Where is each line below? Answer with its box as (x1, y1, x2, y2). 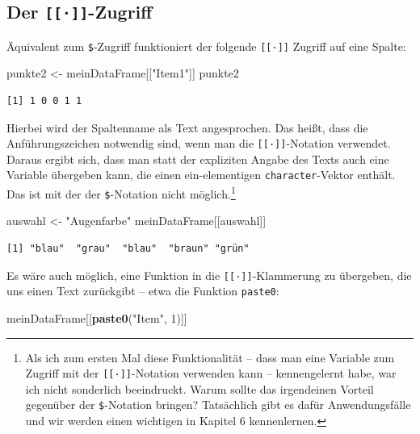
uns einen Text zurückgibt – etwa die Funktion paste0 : (6, 282, 279, 299)
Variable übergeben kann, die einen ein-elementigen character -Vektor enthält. (6, 166, 396, 183)
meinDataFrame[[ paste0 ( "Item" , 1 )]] (6, 309, 187, 326)
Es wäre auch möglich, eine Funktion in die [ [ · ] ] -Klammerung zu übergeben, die (6, 266, 412, 283)
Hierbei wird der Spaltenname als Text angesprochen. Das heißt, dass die (6, 119, 368, 136)
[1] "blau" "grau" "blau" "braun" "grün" (6, 243, 250, 255)
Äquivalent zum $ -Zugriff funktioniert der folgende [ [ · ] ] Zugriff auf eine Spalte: (6, 37, 406, 54)
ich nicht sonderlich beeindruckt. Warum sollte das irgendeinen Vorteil (25, 380, 374, 397)
